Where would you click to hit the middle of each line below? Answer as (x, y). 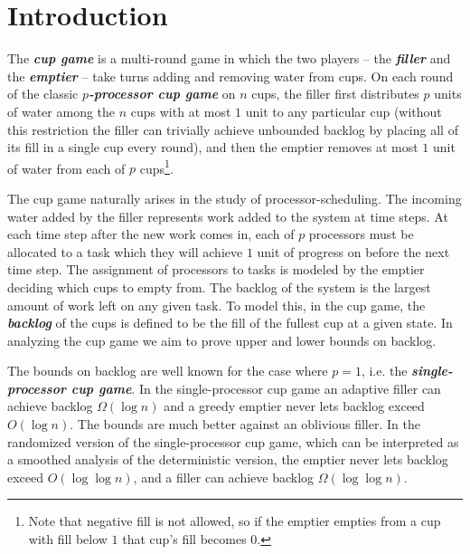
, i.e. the (384, 371)
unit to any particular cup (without (343, 111)
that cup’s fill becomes (184, 539)
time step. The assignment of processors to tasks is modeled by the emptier (216, 269)
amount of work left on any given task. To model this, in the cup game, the (216, 305)
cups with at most (181, 111)
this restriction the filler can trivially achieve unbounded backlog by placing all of (233, 129)
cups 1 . (156, 167)
